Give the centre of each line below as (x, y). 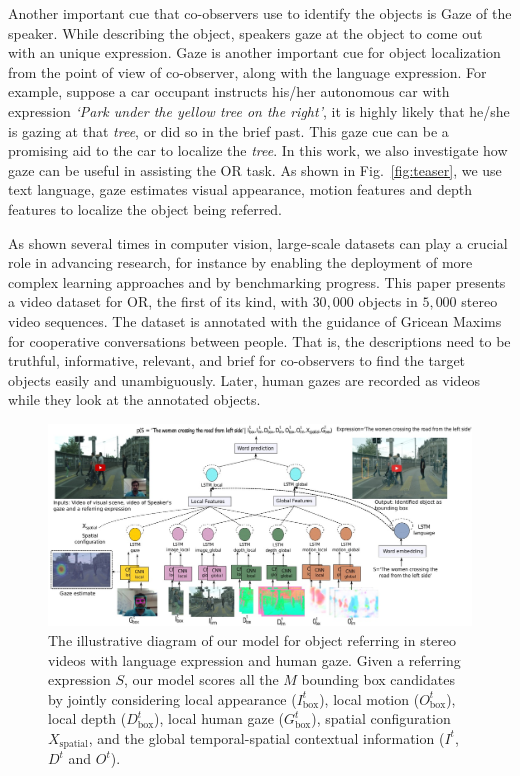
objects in (388, 301)
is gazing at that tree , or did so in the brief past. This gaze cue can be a (228, 130)
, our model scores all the (201, 679)
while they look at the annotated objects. (134, 399)
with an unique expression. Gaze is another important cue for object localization (254, 52)
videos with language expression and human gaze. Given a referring (254, 659)
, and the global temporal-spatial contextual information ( (266, 737)
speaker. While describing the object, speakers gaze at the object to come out (245, 32)
